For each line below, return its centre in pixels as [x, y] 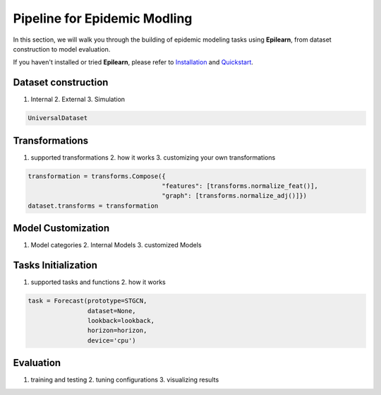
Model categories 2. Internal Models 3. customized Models [116, 245]
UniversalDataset [58, 118]
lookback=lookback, [121, 321]
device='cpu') [112, 340]
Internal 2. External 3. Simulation [78, 100]
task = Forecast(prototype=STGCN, [87, 301]
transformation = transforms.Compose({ [97, 176]
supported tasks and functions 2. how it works [98, 282]
